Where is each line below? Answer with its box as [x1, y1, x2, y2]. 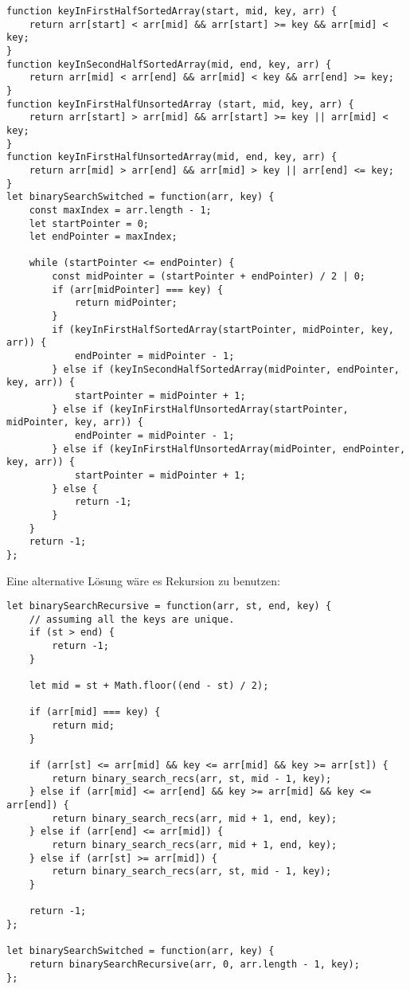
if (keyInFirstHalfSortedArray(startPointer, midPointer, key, [52, 323, 394, 335]
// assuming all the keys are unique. [29, 613, 235, 625]
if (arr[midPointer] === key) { [52, 283, 224, 295]
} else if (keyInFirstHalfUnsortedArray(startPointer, [52, 403, 349, 415]
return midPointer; [74, 297, 178, 309]
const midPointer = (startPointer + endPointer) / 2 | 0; [52, 271, 366, 283]
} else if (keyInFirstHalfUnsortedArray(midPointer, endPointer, [52, 443, 406, 455]
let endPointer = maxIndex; [29, 231, 178, 243]
